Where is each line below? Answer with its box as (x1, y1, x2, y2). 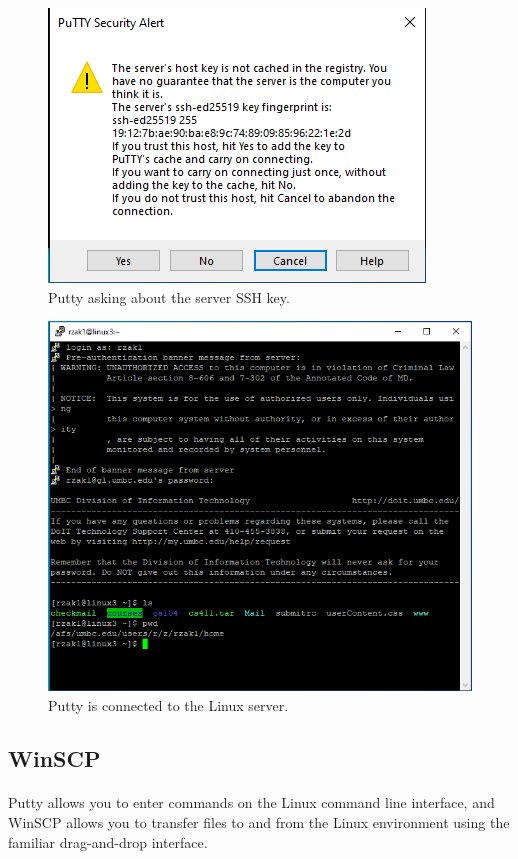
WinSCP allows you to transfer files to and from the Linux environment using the (8, 812, 510, 833)
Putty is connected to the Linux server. (48, 694, 289, 715)
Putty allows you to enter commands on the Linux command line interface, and (8, 792, 495, 813)
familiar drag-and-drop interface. (8, 831, 208, 852)
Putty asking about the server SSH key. (48, 286, 290, 307)
